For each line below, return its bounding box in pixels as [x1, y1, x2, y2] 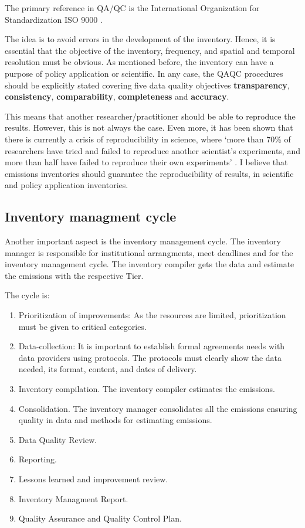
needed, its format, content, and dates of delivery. [18, 363, 197, 375]
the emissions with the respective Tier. [5, 269, 144, 281]
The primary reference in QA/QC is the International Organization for [5, 2, 260, 13]
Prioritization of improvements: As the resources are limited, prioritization [18, 309, 286, 321]
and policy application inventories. [5, 179, 128, 191]
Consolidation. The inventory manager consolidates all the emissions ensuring [18, 402, 297, 414]
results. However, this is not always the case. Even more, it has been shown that [5, 121, 293, 134]
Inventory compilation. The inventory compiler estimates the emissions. [18, 383, 275, 395]
